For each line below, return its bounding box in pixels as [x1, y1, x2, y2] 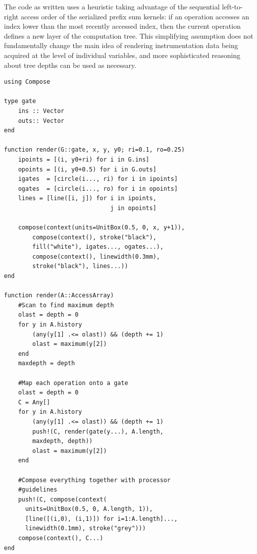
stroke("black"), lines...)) [32, 263, 128, 270]
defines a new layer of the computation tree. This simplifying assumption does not [4, 30, 254, 41]
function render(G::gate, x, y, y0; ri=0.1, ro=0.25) [4, 146, 185, 154]
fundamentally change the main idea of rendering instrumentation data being [4, 40, 238, 51]
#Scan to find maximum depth [18, 301, 114, 309]
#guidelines [18, 486, 57, 494]
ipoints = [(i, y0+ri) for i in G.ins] [18, 156, 150, 163]
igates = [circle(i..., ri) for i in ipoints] [18, 175, 178, 183]
